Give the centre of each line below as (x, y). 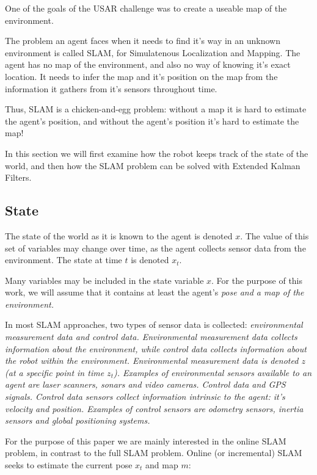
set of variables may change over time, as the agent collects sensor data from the (155, 248)
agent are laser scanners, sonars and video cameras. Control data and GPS (145, 384)
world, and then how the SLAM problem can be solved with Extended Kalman (153, 165)
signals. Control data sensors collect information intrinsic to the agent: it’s (145, 397)
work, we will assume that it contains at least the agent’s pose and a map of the (155, 292)
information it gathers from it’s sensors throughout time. (111, 88)
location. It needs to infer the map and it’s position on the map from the (141, 76)
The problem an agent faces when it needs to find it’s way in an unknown (143, 41)
